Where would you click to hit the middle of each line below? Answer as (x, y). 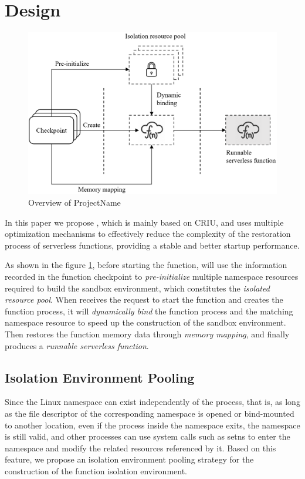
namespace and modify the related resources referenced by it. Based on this (140, 448)
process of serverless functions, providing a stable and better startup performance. (152, 245)
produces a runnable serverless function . (77, 345)
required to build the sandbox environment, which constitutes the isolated (137, 288)
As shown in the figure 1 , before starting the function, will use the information (146, 265)
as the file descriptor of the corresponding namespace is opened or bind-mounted (150, 413)
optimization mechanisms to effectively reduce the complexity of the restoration (148, 234)
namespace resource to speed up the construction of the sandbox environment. (145, 322)
